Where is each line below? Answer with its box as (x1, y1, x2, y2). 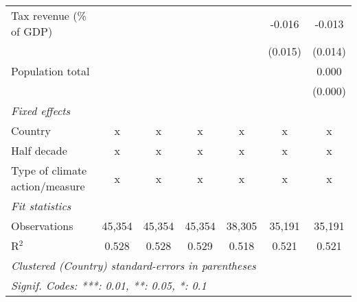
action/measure (11, 178, 85, 194)
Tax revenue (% (11, 8, 87, 23)
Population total (11, 63, 90, 79)
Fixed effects (11, 103, 71, 118)
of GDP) (11, 23, 53, 39)
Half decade (11, 142, 67, 158)
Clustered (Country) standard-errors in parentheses (11, 257, 256, 273)
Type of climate (11, 162, 87, 178)
